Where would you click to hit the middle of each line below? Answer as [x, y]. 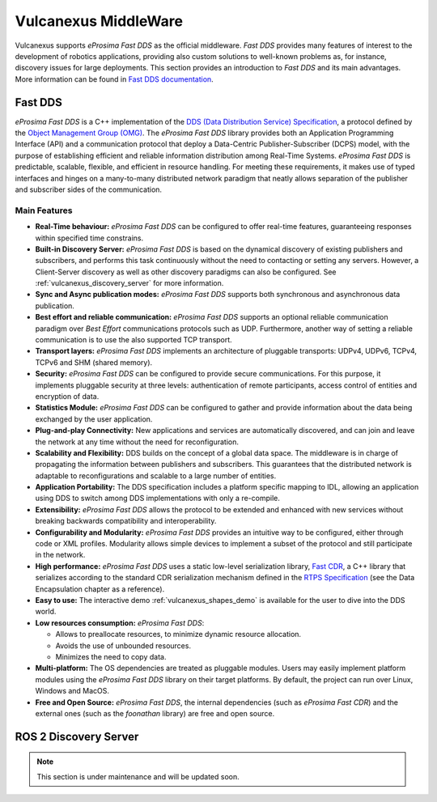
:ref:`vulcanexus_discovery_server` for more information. [129, 283]
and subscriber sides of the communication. [88, 189]
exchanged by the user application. [94, 419]
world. [46, 612]
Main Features [44, 210]
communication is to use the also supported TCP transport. [134, 340]
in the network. [60, 555]
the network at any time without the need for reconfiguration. [137, 442]
